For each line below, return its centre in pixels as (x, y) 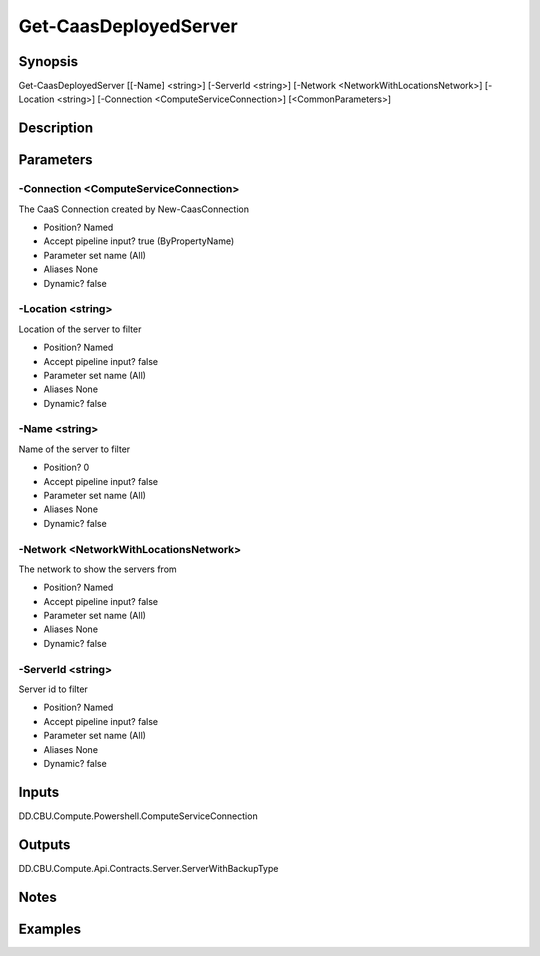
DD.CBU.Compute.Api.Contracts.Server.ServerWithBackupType (148, 868)
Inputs (39, 791)
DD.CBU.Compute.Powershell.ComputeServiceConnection (138, 816)
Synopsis (48, 61)
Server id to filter (53, 689)
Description (56, 128)
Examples (50, 928)
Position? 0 (66, 467)
